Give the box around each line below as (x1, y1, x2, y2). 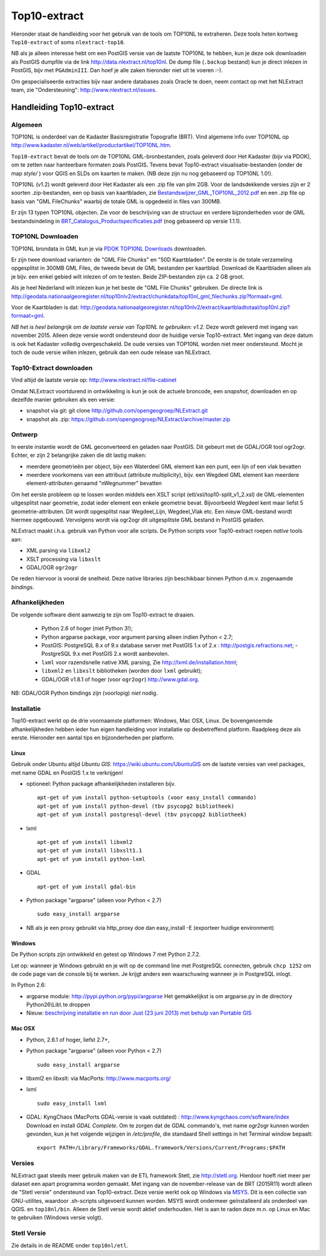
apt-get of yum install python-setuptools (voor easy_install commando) (37, 794, 257, 801)
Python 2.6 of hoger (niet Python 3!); (41, 625, 133, 632)
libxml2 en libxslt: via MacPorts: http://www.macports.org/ (26, 1074, 171, 1082)
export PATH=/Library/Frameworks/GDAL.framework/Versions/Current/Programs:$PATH (37, 1144, 286, 1151)
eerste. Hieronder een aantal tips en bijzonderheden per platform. (11, 734, 174, 741)
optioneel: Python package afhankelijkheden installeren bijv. (26, 780, 176, 788)
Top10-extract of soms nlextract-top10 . (11, 38, 125, 45)
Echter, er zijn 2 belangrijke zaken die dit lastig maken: (11, 451, 147, 459)
